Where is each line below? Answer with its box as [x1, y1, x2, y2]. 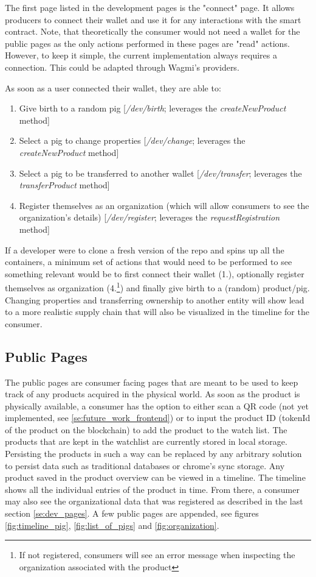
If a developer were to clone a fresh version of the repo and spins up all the [5, 243, 284, 256]
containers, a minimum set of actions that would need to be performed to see [5, 255, 292, 268]
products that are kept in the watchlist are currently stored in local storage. [5, 435, 287, 448]
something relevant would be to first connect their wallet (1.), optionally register [5, 267, 304, 280]
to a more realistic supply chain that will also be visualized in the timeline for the [5, 305, 309, 318]
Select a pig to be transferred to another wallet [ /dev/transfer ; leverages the [19, 166, 302, 179]
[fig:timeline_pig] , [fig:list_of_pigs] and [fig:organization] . [5, 519, 219, 531]
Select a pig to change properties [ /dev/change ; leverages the [19, 134, 246, 147]
